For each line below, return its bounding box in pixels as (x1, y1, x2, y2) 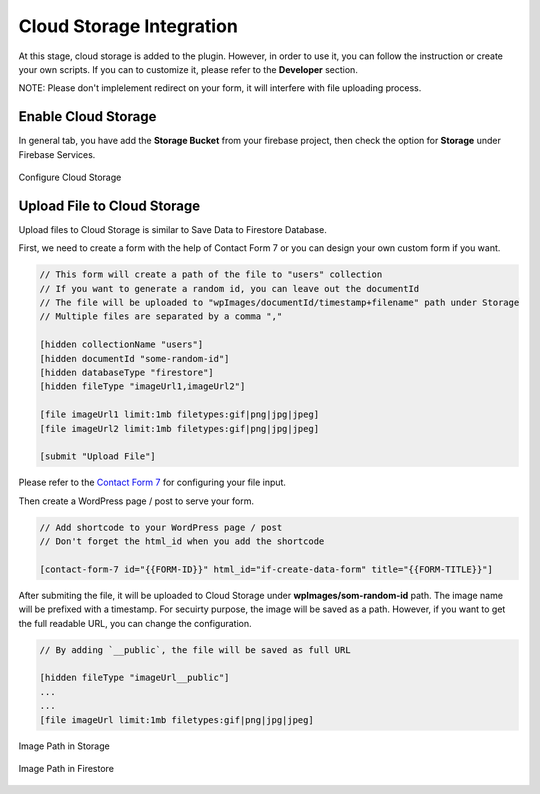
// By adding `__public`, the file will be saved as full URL (39, 644, 351, 655)
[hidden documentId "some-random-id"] (39, 353, 230, 364)
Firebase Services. (18, 148, 96, 160)
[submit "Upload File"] (39, 451, 157, 462)
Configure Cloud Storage (18, 171, 122, 184)
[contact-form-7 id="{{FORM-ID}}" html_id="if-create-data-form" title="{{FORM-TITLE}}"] (39, 563, 494, 575)
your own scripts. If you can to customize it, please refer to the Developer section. (18, 63, 359, 75)
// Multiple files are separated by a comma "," (39, 311, 283, 322)
